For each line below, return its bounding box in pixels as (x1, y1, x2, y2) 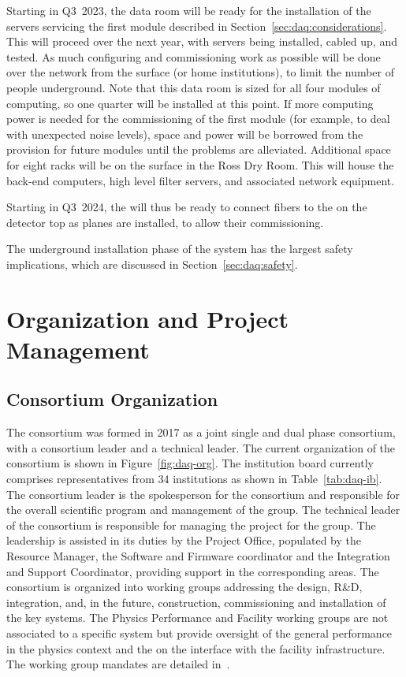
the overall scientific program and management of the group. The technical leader (6, 501, 400, 518)
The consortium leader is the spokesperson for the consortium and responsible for (6, 485, 400, 502)
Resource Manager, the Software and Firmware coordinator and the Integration (6, 548, 390, 564)
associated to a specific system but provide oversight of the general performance (6, 624, 393, 641)
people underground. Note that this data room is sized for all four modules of (6, 79, 381, 95)
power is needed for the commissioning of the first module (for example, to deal (6, 110, 390, 127)
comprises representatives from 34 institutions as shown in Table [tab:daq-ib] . (6, 471, 382, 487)
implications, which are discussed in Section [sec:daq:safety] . (6, 255, 298, 272)
